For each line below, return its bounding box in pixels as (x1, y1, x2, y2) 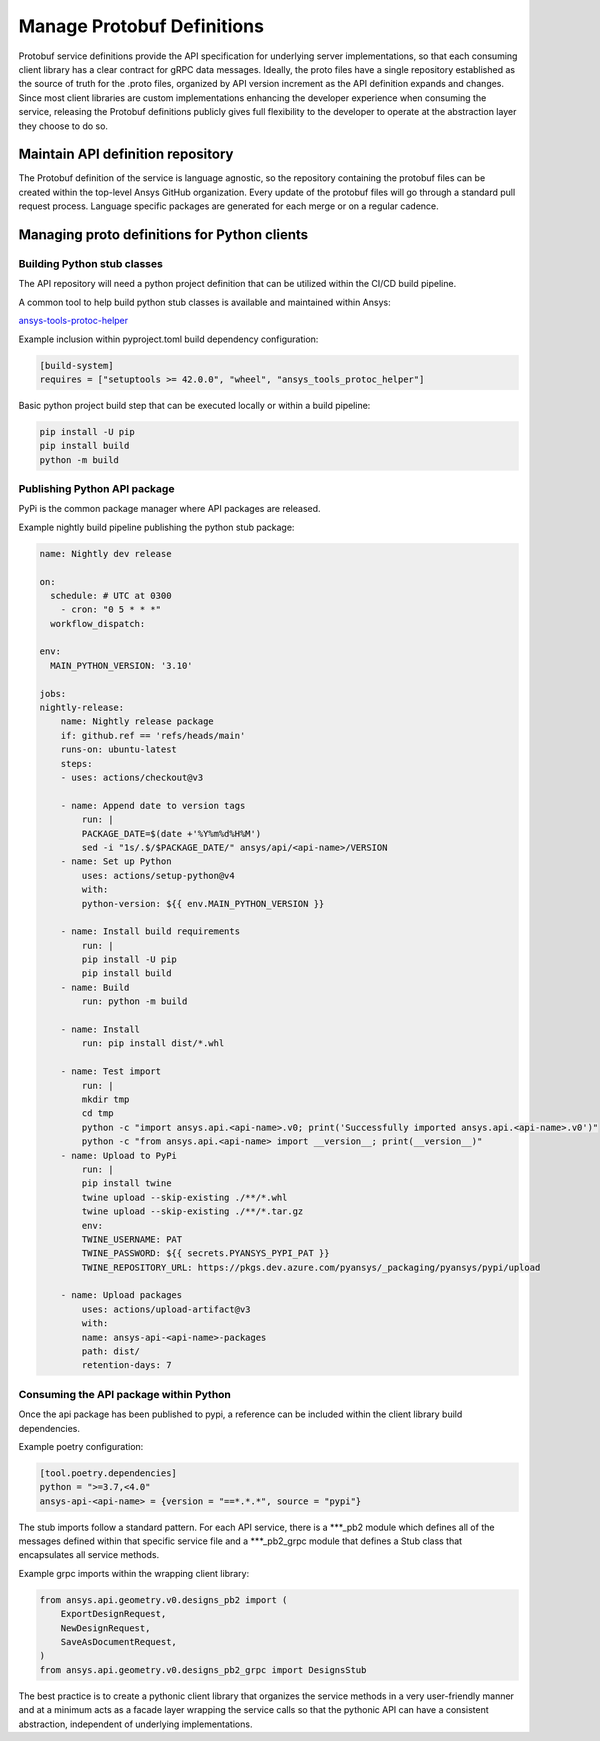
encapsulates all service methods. (18, 1549, 160, 1561)
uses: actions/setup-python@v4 (81, 870, 235, 881)
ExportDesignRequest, (60, 1608, 167, 1620)
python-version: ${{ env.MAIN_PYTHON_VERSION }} (81, 898, 325, 909)
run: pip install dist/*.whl (81, 1038, 225, 1049)
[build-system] (39, 360, 114, 371)
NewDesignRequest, (60, 1622, 151, 1634)
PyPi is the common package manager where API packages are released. (18, 503, 321, 515)
